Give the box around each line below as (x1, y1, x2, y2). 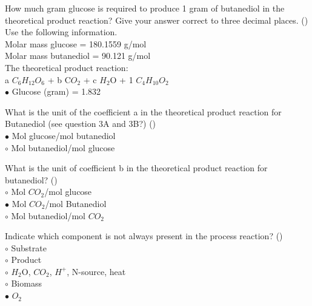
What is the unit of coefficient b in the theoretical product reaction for (5, 161, 268, 174)
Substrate (11, 241, 47, 254)
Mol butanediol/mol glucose (11, 141, 115, 154)
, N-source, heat (67, 265, 126, 277)
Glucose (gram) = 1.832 (12, 85, 101, 98)
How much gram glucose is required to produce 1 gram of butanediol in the (5, 2, 285, 14)
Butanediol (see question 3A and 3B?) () (5, 117, 156, 130)
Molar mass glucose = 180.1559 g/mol (5, 37, 147, 50)
